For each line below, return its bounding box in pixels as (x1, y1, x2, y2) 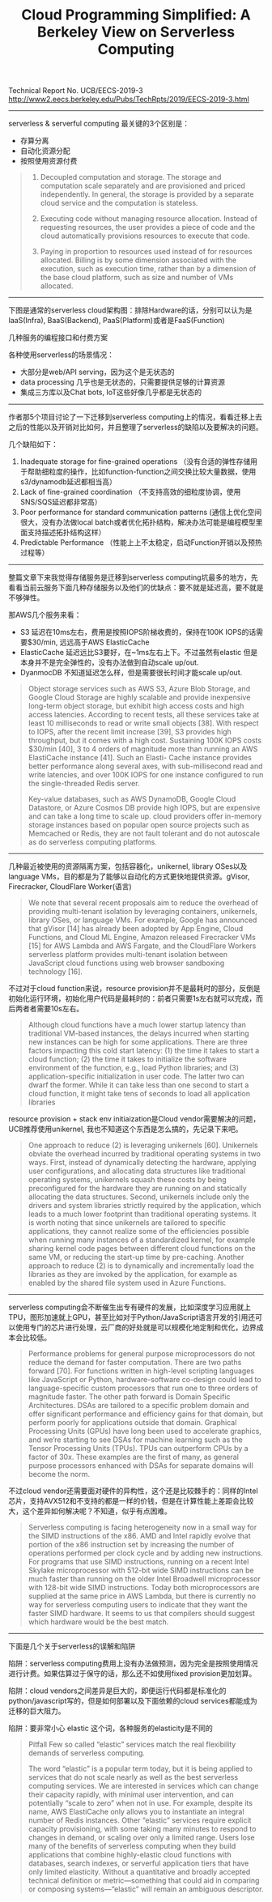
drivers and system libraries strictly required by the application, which (28, 1201, 261, 1211)
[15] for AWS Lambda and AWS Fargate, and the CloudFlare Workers (28, 941, 257, 951)
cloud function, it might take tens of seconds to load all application (28, 1089, 251, 1099)
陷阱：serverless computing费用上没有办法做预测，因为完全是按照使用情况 (8, 1658, 258, 1669)
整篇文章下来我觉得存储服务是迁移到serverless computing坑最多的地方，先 (8, 572, 258, 582)
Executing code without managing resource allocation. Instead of (40, 214, 257, 223)
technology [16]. (28, 967, 83, 977)
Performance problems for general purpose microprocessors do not (28, 1349, 256, 1359)
